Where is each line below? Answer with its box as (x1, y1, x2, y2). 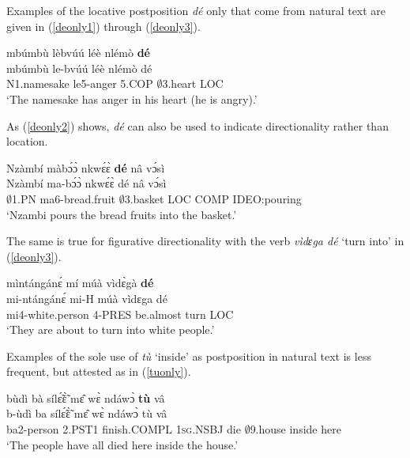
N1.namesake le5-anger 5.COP (6, 75, 153, 92)
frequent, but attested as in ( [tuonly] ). (6, 363, 191, 380)
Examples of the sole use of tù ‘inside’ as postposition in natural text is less (6, 347, 371, 364)
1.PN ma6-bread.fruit (12, 190, 115, 206)
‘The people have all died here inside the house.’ (6, 436, 239, 452)
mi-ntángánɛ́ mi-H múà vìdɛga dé (6, 290, 167, 306)
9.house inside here (250, 421, 341, 437)
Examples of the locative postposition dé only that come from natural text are (6, 2, 386, 18)
